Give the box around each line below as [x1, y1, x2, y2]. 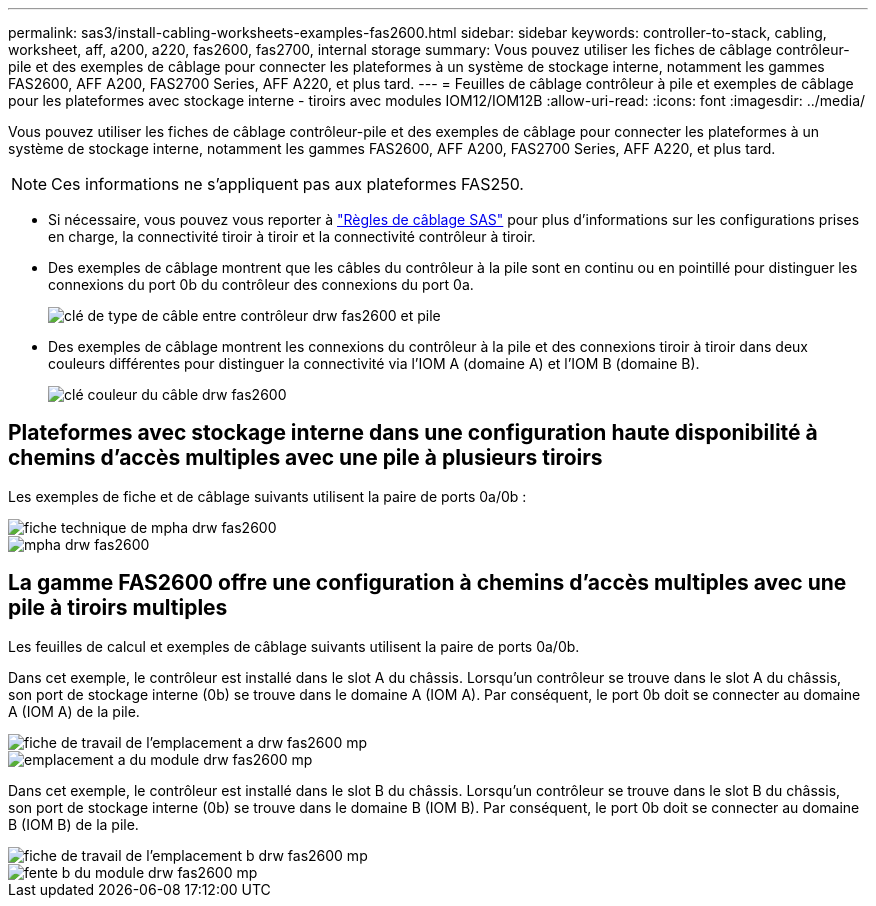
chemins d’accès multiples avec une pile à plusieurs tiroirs [8, 445, 603, 471]
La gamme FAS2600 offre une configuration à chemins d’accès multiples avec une [8, 570, 847, 596]
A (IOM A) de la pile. [8, 702, 140, 720]
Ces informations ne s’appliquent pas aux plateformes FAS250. [51, 174, 524, 194]
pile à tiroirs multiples [8, 595, 228, 621]
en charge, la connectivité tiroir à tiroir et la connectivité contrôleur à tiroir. [48, 228, 536, 245]
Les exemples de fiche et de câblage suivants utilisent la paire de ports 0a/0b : [8, 487, 527, 505]
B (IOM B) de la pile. [8, 815, 139, 833]
